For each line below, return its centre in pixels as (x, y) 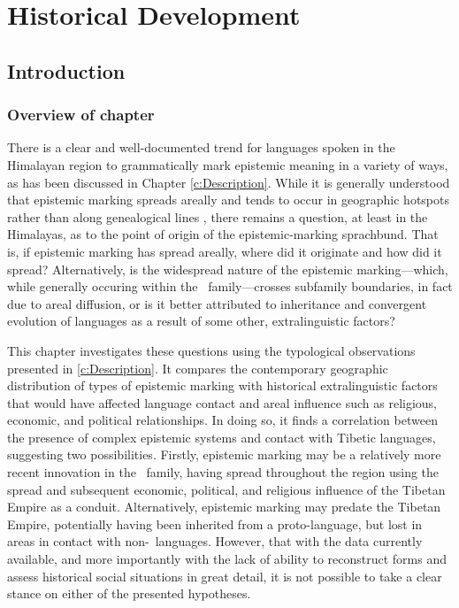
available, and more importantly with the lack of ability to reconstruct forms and (227, 559)
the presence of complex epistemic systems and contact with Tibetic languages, (222, 437)
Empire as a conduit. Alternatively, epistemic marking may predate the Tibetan (224, 507)
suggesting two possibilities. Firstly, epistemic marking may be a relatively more (224, 454)
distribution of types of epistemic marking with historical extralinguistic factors (222, 385)
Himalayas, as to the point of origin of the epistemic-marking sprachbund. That (223, 234)
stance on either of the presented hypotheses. (129, 593)
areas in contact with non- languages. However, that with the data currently (215, 541)
